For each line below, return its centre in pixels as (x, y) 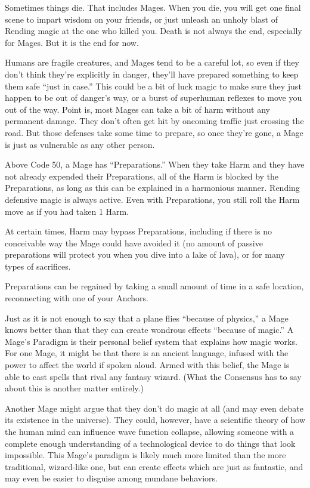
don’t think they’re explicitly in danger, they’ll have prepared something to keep (152, 74)
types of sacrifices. (38, 266)
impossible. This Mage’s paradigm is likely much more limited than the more (145, 455)
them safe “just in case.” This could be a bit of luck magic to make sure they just (153, 86)
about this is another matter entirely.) (74, 388)
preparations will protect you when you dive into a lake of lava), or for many (145, 254)
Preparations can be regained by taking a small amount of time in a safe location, (154, 286)
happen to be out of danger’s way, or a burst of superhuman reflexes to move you (154, 98)
